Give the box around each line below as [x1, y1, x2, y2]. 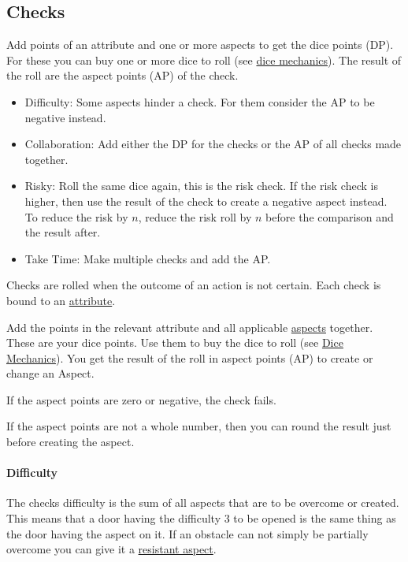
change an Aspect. [6, 365, 95, 381]
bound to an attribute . [6, 292, 116, 308]
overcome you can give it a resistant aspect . [6, 541, 217, 557]
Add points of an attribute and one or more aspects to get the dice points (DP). [6, 36, 394, 53]
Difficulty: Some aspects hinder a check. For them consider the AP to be [24, 93, 375, 110]
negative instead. [24, 109, 106, 125]
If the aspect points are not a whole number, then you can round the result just [6, 418, 391, 434]
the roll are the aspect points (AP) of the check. [6, 67, 239, 84]
